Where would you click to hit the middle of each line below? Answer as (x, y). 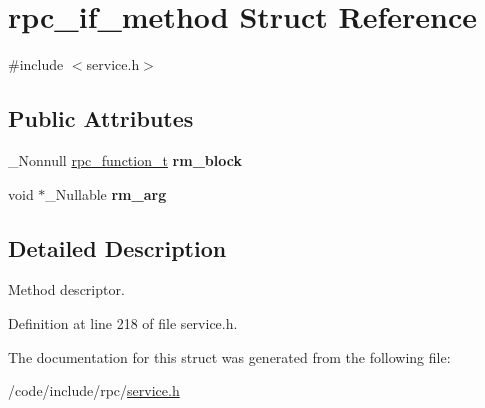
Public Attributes (101, 118)
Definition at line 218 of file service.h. (123, 322)
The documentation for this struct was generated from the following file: (229, 356)
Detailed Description (117, 247)
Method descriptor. (66, 289)
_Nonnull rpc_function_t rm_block (125, 159)
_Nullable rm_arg (106, 193)
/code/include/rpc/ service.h (94, 390)
